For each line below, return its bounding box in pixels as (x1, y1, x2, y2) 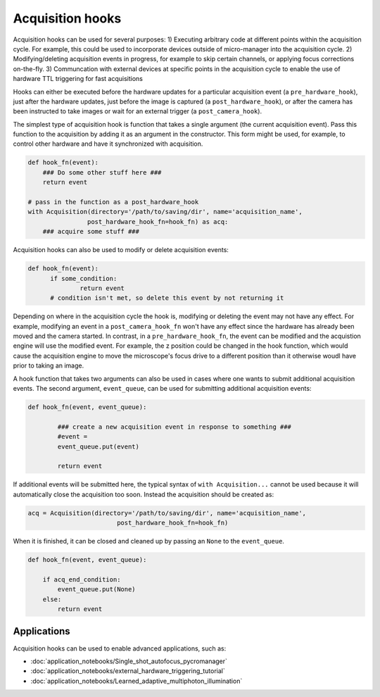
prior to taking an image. (13, 361, 84, 370)
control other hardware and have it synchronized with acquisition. (13, 139, 203, 148)
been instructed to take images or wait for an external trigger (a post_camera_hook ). (13, 107, 262, 115)
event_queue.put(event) (57, 442, 140, 451)
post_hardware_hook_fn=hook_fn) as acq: (87, 218, 229, 225)
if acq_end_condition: (42, 575, 121, 584)
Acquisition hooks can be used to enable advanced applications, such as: (13, 644, 227, 653)
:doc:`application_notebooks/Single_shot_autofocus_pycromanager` (30, 657, 228, 665)
